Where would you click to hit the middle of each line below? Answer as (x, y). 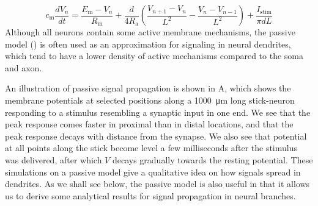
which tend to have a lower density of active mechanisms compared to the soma (154, 56)
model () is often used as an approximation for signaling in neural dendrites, (148, 44)
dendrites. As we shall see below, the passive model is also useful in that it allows (157, 184)
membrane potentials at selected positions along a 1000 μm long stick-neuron (150, 100)
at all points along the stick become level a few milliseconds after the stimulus (151, 148)
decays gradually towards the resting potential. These (213, 159)
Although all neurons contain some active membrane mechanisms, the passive (150, 32)
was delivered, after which (54, 159)
